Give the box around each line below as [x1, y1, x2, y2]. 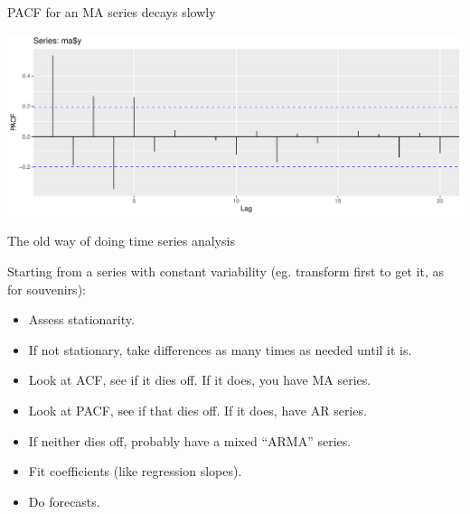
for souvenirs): [7, 279, 86, 298]
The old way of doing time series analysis [7, 231, 235, 250]
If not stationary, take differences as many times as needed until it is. [28, 340, 412, 359]
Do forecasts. [28, 491, 100, 510]
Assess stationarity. [28, 310, 135, 329]
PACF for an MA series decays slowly [7, 3, 216, 21]
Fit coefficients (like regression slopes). [28, 462, 242, 481]
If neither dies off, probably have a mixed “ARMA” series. [28, 431, 352, 450]
